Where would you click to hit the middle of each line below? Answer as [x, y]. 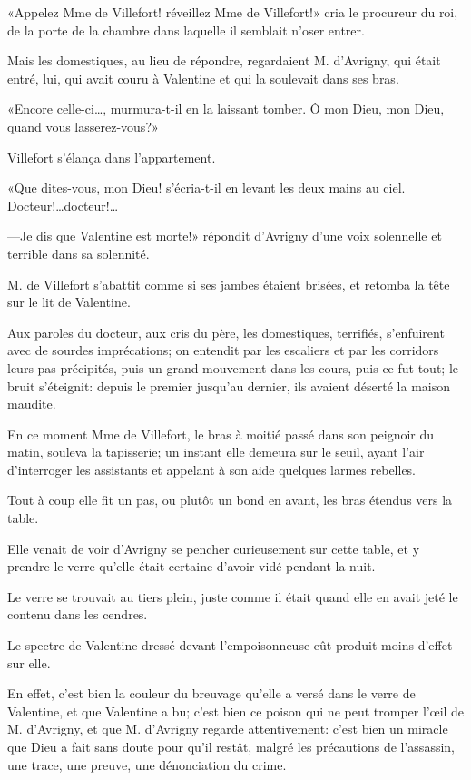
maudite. [32, 404]
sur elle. [29, 662]
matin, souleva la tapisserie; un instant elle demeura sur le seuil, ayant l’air [216, 452]
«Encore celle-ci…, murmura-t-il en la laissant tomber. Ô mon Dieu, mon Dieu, [226, 109]
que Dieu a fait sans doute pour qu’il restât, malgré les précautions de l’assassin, [231, 746]
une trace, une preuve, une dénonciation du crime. [147, 764]
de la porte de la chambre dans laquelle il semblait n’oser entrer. [186, 30]
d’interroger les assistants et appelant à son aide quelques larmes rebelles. [212, 469]
